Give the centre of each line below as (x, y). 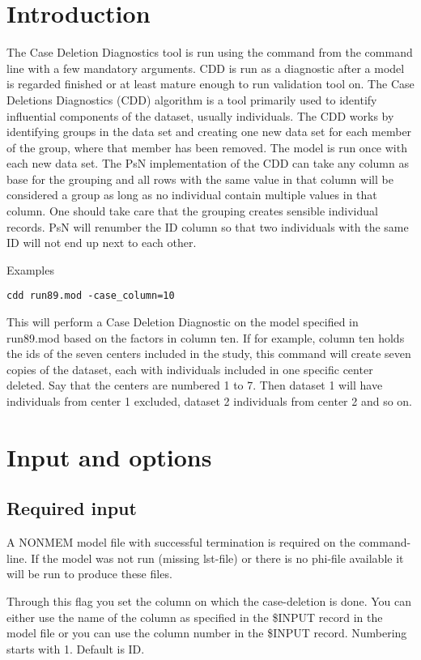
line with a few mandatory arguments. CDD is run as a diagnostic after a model (206, 68)
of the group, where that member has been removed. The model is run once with (207, 147)
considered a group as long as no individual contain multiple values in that (192, 195)
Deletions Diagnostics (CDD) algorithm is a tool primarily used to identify (192, 99)
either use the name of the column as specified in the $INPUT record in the (195, 617)
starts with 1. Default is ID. (76, 648)
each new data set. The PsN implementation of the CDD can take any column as (208, 163)
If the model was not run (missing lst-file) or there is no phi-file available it (217, 558)
